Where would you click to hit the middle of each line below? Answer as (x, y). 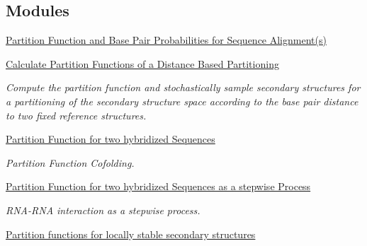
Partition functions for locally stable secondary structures (131, 234)
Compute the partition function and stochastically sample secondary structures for (183, 87)
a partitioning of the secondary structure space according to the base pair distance (182, 101)
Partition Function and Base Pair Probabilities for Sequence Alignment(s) (166, 40)
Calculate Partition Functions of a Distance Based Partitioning (142, 63)
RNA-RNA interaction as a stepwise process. (103, 210)
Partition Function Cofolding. (70, 162)
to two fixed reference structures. (76, 115)
